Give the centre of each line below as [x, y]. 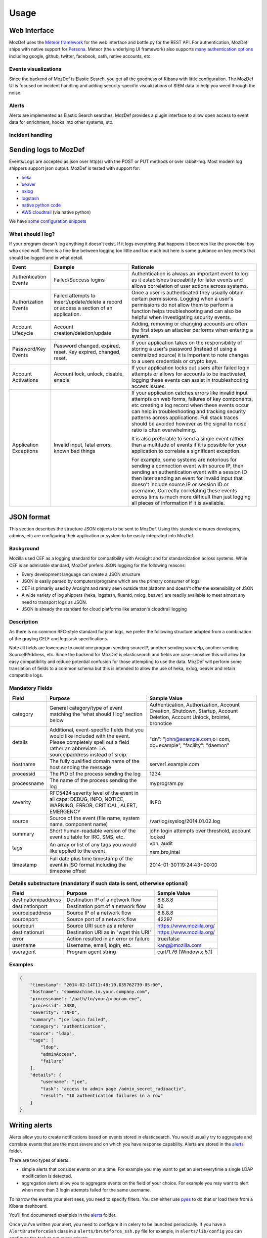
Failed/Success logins [79, 280]
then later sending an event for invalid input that [187, 478]
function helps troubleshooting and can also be [186, 311]
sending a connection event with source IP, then [187, 466]
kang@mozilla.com [179, 945]
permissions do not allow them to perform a [182, 305]
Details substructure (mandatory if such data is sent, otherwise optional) [98, 883]
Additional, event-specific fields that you [97, 729]
